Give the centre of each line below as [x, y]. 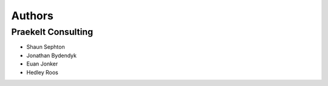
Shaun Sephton [46, 47]
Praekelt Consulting [52, 32]
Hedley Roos [43, 72]
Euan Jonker [42, 64]
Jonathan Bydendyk [52, 55]
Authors [32, 16]
